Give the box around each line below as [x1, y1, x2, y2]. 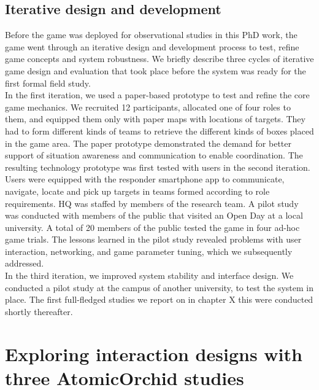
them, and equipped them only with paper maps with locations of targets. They [5, 112, 306, 125]
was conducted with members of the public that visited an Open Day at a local [5, 209, 303, 222]
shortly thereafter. [5, 305, 73, 318]
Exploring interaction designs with [5, 341, 302, 366]
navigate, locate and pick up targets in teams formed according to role [5, 184, 270, 197]
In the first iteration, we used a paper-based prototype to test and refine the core [5, 88, 310, 101]
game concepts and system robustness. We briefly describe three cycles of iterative [5, 52, 314, 65]
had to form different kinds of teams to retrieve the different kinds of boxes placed [5, 124, 314, 137]
